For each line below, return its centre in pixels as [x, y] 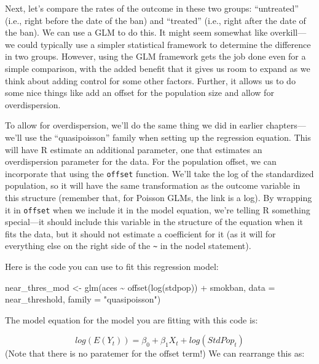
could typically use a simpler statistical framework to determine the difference [164, 44]
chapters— [286, 125]
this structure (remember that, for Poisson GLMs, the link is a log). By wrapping [159, 197]
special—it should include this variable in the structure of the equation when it [154, 222]
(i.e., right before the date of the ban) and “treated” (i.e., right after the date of [156, 20]
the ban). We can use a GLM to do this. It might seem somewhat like [136, 32]
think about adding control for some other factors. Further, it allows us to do [150, 80]
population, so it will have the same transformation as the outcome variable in [153, 185]
